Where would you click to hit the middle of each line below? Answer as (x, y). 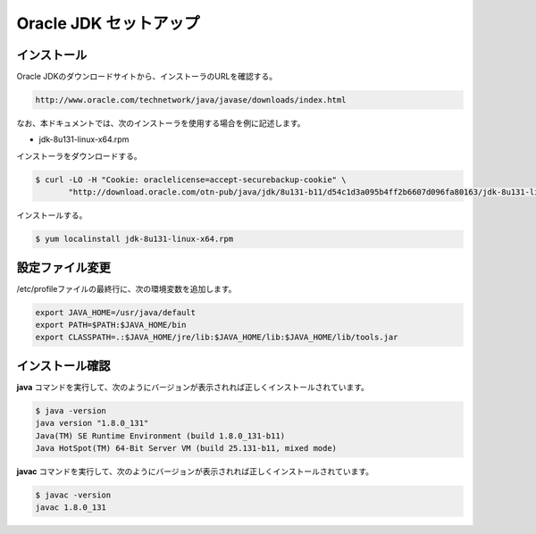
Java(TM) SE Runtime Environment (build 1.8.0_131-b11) (160, 436)
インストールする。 (52, 215)
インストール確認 (63, 366)
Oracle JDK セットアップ (108, 23)
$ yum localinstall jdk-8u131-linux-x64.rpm (134, 239)
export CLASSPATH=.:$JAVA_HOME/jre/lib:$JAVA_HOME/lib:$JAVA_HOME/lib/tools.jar (217, 338)
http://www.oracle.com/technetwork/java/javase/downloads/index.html (191, 100)
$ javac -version (73, 495)
